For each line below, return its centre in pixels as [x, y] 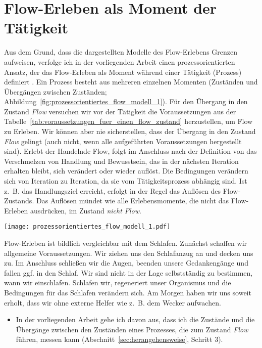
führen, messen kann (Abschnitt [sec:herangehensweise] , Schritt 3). [119, 339]
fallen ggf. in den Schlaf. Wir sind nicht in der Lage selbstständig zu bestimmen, [128, 272]
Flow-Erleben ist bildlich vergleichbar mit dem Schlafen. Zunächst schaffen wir [126, 243]
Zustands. [19, 201]
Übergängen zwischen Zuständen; [56, 91]
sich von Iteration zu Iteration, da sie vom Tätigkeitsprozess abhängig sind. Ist [126, 181]
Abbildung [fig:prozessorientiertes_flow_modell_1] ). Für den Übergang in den [126, 101]
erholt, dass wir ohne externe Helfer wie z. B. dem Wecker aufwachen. [113, 302]
